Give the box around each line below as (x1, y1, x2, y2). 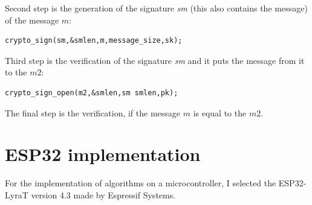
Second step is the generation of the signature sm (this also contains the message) (5, 2, 308, 14)
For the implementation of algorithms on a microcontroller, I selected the (5, 177, 276, 189)
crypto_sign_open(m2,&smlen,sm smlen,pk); (5, 88, 178, 97)
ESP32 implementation (5, 142, 201, 166)
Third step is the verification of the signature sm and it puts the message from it (5, 54, 305, 66)
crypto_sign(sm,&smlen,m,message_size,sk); (5, 36, 183, 45)
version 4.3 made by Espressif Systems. (31, 188, 176, 201)
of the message (5, 13, 59, 26)
